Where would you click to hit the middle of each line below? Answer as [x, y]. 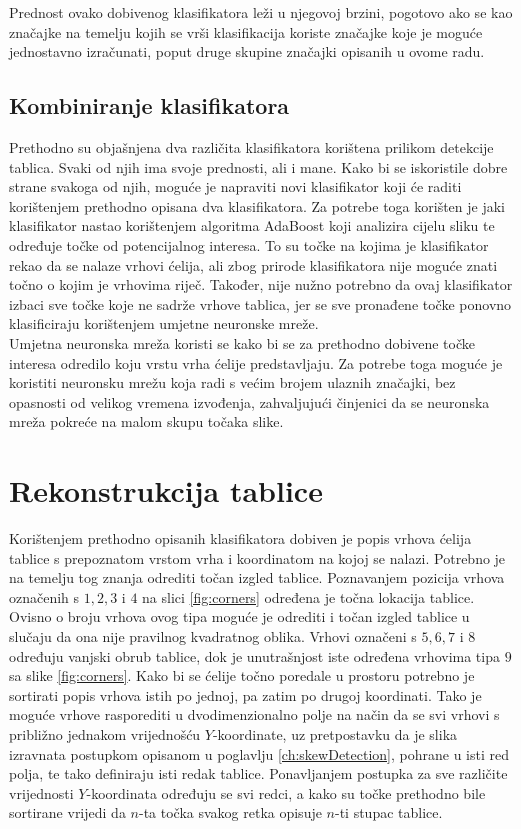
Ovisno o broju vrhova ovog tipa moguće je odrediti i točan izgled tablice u [239, 616]
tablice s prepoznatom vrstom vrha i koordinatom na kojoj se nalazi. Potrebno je [257, 557]
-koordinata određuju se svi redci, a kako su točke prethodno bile [286, 792]
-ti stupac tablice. [389, 812]
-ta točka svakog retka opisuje [230, 812]
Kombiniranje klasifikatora [149, 105]
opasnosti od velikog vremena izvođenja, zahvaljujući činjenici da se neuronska [249, 401]
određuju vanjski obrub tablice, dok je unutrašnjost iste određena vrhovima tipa [254, 655]
